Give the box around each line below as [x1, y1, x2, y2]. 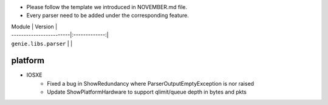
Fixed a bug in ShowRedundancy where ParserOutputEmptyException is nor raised [47, 80, 255, 87]
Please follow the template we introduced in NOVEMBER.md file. [26, 4, 188, 10]
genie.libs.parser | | [11, 40, 73, 47]
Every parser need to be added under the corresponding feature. [26, 12, 190, 19]
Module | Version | [11, 23, 58, 30]
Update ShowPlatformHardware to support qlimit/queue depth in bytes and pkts [47, 88, 247, 96]
